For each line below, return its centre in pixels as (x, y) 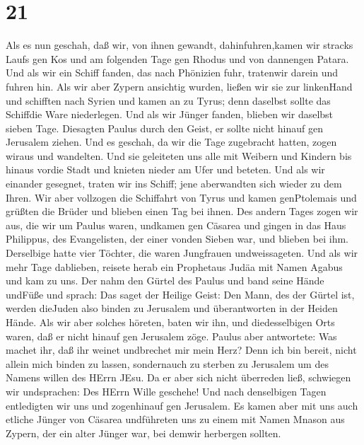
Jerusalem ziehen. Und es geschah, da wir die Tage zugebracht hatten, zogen (171, 142)
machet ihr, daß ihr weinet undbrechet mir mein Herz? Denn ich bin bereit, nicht (181, 350)
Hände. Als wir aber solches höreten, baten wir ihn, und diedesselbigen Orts (170, 322)
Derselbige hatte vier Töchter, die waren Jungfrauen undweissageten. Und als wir (182, 253)
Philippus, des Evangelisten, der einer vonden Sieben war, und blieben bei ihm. (177, 239)
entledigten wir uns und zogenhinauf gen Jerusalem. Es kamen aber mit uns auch (182, 405)
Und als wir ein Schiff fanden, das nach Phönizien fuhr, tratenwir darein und (172, 73)
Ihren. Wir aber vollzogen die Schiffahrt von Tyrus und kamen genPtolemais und (181, 197)
